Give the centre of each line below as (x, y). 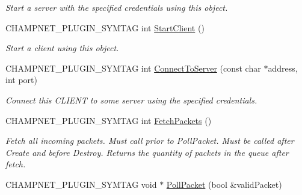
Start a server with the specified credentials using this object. (117, 7)
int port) (21, 80)
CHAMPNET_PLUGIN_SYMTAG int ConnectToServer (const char (133, 68)
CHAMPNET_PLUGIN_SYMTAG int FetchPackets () (109, 120)
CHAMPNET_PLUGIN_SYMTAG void (81, 184)
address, (283, 68)
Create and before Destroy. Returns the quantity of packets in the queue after (147, 152)
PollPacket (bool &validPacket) (224, 184)
